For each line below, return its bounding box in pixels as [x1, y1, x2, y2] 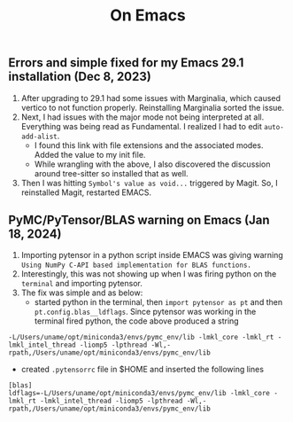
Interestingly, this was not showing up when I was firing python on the [20, 269, 277, 279]
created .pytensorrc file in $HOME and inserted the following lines [20, 364, 265, 375]
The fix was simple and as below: [20, 287, 143, 298]
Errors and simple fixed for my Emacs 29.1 [8, 55, 244, 71]
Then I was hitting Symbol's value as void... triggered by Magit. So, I [20, 177, 278, 188]
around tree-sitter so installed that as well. [34, 168, 189, 178]
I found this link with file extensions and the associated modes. [34, 139, 264, 151]
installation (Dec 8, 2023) [8, 69, 151, 84]
